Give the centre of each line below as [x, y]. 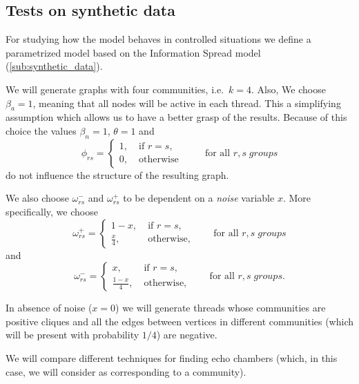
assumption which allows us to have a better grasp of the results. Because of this [176, 117]
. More [297, 198]
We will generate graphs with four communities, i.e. [115, 89]
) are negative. [187, 335]
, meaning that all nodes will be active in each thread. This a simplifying [187, 103]
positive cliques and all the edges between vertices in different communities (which [180, 321]
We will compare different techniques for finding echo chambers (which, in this [172, 357]
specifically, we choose [52, 211]
